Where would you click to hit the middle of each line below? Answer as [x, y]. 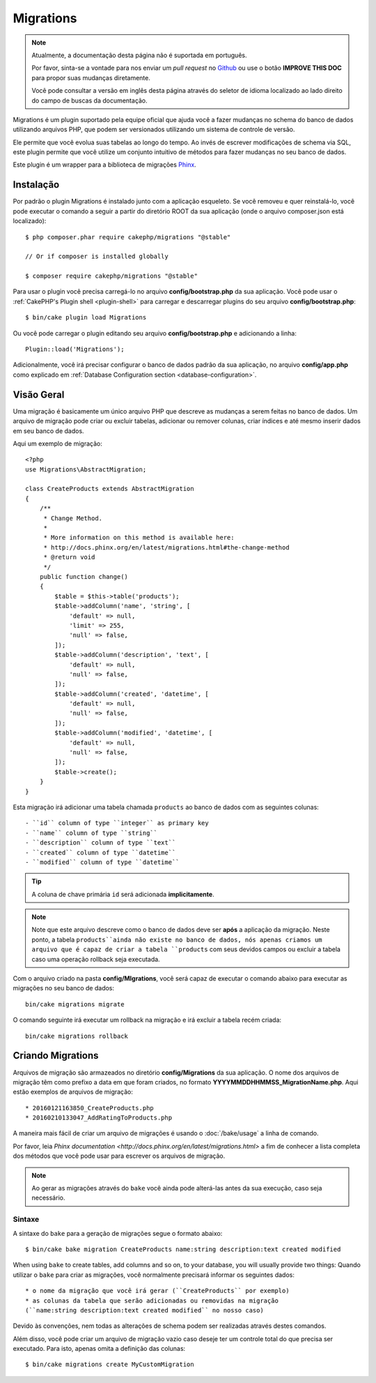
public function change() [84, 576]
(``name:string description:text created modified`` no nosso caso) [144, 1310]
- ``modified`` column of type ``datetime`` [103, 862]
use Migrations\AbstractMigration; [86, 469]
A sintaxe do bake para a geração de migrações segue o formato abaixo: [118, 1233]
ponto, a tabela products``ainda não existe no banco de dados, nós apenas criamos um [177, 939]
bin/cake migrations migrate [75, 1004]
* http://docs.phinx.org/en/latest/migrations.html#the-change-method [166, 547]
